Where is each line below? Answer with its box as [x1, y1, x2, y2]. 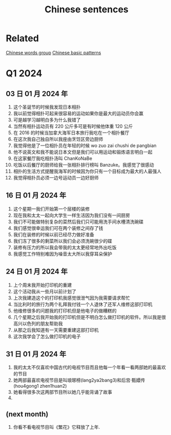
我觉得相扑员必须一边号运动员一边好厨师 [13, 174, 99, 180]
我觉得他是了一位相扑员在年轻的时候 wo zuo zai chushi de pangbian [13, 142, 157, 149]
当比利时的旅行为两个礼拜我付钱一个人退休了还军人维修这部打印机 [13, 301, 153, 307]
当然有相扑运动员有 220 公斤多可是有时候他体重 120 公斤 [13, 123, 133, 129]
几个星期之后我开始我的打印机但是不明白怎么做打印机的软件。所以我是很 [13, 314, 166, 320]
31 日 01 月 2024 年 [6, 350, 67, 358]
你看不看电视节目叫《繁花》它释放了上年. [13, 424, 100, 430]
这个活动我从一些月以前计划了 [13, 288, 76, 294]
